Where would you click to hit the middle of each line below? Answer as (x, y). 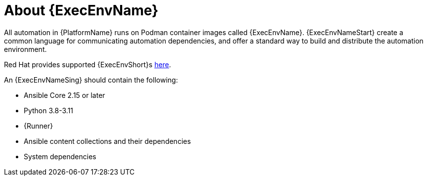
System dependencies (60, 156)
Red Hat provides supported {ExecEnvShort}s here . (88, 64)
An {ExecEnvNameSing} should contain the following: (91, 80)
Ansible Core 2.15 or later (64, 95)
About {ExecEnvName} (81, 10)
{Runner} (39, 126)
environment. (25, 49)
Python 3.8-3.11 (49, 110)
